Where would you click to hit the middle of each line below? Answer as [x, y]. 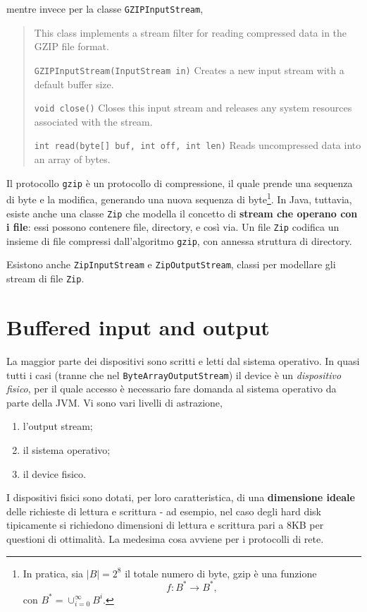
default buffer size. [74, 84]
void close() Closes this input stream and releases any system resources [193, 108]
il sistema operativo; [67, 449]
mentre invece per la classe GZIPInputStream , [105, 8]
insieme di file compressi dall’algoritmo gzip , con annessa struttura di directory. [179, 240]
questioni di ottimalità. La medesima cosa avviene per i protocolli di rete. [165, 538]
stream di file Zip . [45, 278]
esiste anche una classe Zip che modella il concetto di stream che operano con [182, 213]
